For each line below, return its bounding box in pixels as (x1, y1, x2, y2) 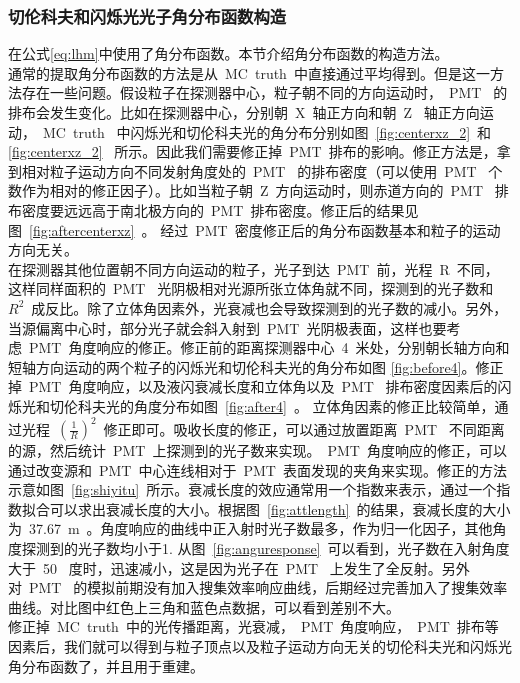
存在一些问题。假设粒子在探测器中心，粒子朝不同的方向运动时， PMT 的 (21, 82, 508, 103)
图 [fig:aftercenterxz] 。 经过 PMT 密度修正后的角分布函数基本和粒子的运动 (8, 219, 501, 240)
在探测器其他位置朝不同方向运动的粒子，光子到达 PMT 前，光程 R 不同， (8, 258, 499, 279)
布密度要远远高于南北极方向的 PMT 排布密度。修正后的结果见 (8, 199, 419, 220)
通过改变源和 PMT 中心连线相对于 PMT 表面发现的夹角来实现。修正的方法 (8, 459, 507, 480)
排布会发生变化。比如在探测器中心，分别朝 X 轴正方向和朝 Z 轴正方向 (8, 102, 480, 122)
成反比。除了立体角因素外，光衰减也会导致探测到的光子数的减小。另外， (31, 297, 508, 318)
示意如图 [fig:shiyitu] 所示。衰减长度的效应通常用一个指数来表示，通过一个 (8, 479, 497, 500)
